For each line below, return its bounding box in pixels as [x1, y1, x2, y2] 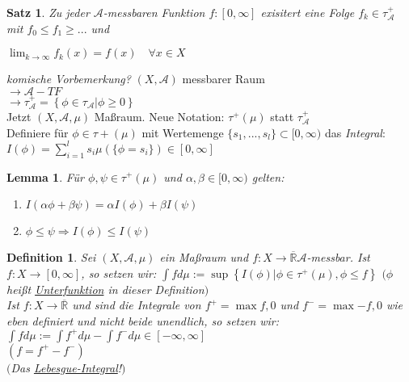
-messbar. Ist [306, 249, 370, 266]
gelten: [251, 168, 285, 185]
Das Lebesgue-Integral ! [11, 359, 122, 376]
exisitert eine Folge [260, 4, 355, 20]
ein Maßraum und [159, 249, 249, 266]
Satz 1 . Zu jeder [6, 4, 90, 20]
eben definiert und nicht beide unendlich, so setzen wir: [6, 312, 280, 329]
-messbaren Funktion [103, 4, 205, 20]
